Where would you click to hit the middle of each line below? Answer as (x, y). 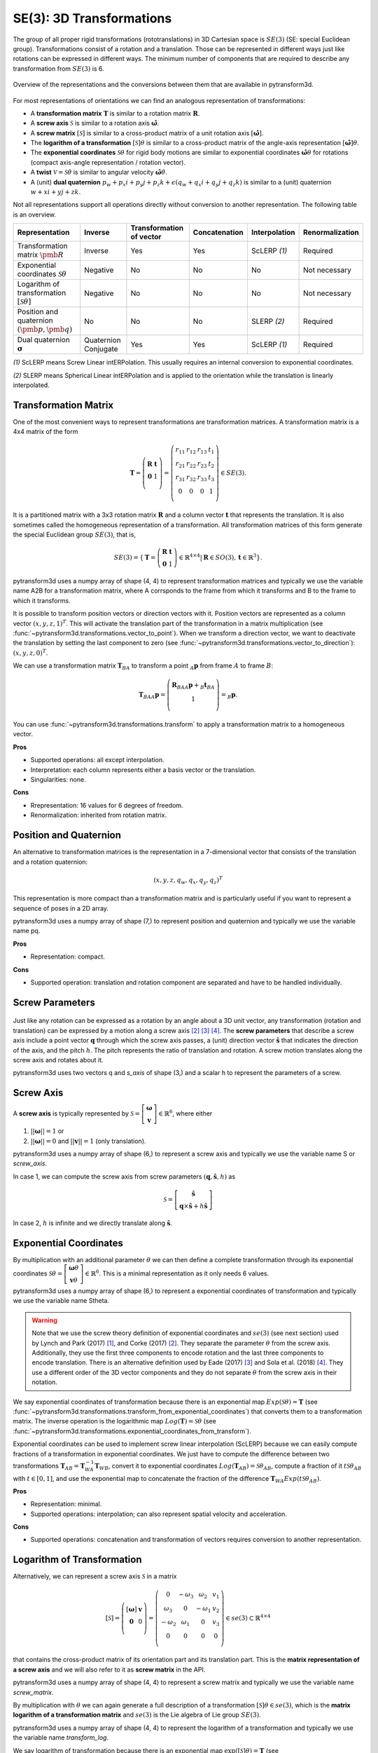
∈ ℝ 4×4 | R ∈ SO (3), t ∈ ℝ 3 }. (220, 557)
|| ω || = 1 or (47, 1131)
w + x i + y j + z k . (56, 192)
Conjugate (101, 348)
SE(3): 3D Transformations (92, 18)
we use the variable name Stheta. (61, 1301)
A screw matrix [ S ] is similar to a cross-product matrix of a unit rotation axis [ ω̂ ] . (147, 133)
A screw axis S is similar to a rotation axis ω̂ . (95, 123)
